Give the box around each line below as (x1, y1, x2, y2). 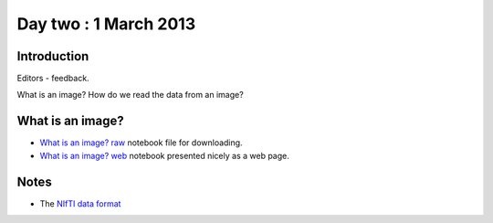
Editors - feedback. (16, 73, 90, 84)
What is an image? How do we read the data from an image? (16, 90, 244, 101)
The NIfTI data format (39, 197, 121, 209)
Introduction (16, 48, 89, 64)
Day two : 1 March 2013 (16, 14, 196, 34)
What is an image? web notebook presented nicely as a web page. (39, 150, 289, 161)
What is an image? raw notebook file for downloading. (39, 137, 243, 148)
